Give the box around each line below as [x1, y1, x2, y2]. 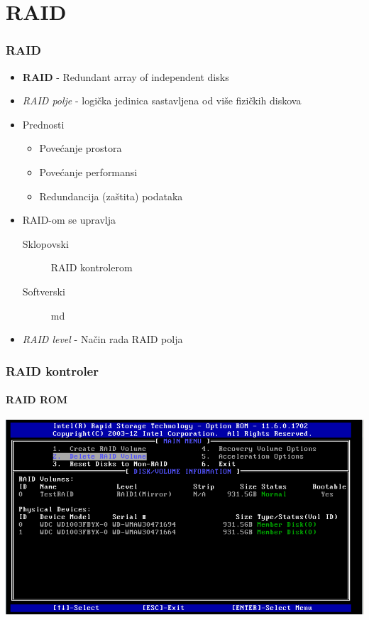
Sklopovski [22, 236, 69, 251]
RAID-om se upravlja [22, 212, 116, 227]
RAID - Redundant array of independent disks [22, 69, 229, 84]
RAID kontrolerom [50, 260, 133, 275]
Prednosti [22, 116, 65, 131]
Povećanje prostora [39, 141, 122, 156]
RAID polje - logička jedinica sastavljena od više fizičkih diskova [22, 93, 302, 108]
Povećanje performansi [39, 164, 138, 179]
